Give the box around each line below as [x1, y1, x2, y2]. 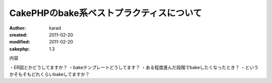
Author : [9, 25, 26, 31]
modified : [9, 39, 30, 45]
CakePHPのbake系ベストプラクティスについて [9, 7, 202, 18]
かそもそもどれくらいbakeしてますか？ [9, 71, 90, 77]
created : [9, 31, 28, 37]
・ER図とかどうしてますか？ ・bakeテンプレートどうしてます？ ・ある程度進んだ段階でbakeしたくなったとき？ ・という [9, 64, 259, 70]
